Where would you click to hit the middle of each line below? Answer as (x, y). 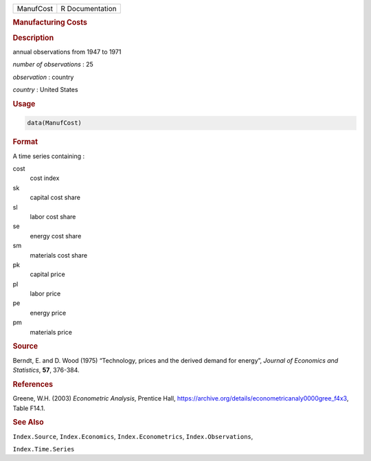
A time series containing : (49, 156)
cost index (45, 178)
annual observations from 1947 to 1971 (67, 52)
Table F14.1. (29, 408)
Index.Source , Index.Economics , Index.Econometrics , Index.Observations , (133, 436)
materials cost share (59, 255)
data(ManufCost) (55, 123)
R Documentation (89, 9)
